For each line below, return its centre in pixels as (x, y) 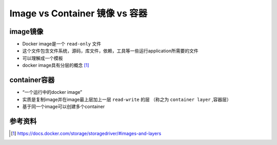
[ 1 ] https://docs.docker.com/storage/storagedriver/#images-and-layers (86, 133)
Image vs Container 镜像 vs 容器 (78, 13)
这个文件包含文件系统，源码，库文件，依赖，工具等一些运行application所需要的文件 (110, 51)
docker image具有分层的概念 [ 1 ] (56, 65)
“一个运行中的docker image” (52, 92)
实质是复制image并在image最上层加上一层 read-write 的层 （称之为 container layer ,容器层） (127, 99)
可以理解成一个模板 (43, 58)
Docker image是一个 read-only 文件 (62, 44)
